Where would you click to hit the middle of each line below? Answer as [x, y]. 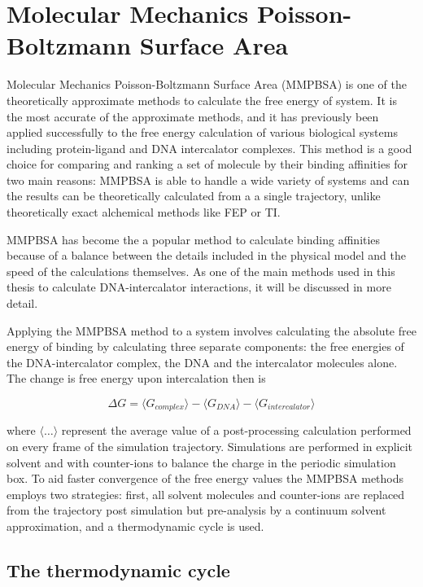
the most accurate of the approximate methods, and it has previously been [193, 116]
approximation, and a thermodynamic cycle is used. [135, 526]
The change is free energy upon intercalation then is [136, 378]
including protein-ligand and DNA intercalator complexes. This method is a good [209, 148]
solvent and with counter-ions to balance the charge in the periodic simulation [201, 462]
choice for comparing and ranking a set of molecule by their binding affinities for [207, 164]
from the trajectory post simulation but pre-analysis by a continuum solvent [196, 510]
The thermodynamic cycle [118, 570]
